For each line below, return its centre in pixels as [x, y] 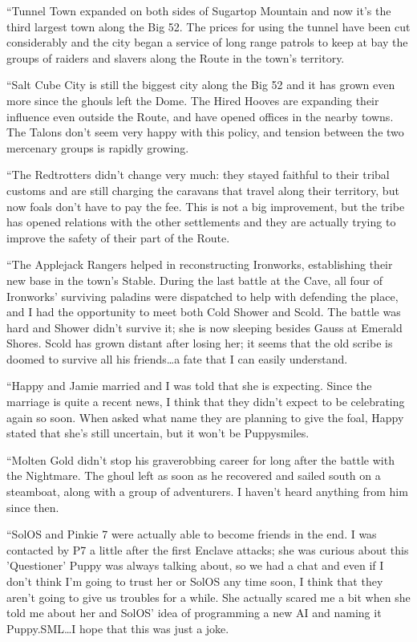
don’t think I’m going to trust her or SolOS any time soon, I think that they [195, 581]
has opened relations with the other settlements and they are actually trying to [201, 222]
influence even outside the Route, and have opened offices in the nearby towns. [200, 116]
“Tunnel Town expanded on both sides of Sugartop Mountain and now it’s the [199, 10]
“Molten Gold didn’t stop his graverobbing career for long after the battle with [200, 459]
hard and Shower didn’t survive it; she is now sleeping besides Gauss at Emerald [204, 327]
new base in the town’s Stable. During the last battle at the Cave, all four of [195, 280]
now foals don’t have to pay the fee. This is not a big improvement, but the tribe [206, 206]
